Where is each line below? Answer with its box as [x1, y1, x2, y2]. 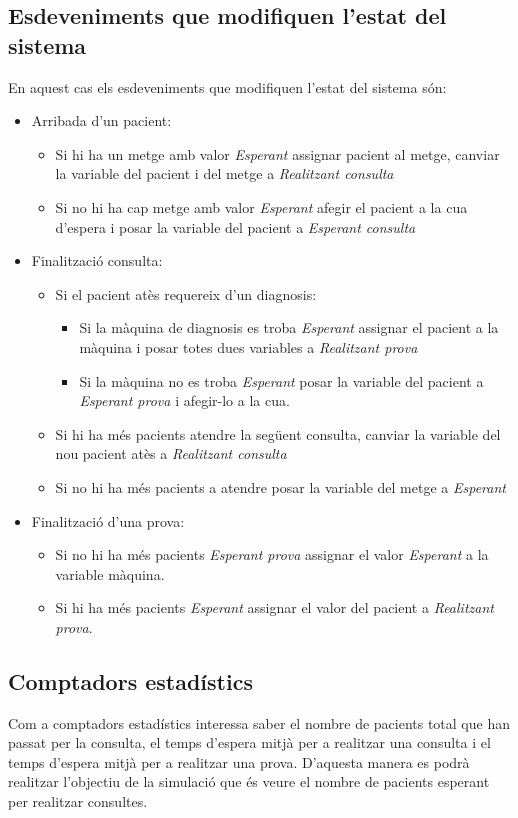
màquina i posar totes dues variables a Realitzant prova [79, 336, 418, 357]
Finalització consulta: [31, 250, 163, 271]
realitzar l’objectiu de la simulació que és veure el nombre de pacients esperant [8, 771, 490, 792]
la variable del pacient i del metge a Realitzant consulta [55, 163, 394, 184]
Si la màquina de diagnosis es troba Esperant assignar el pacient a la [79, 317, 499, 338]
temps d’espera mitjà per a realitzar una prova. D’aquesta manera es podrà [8, 751, 470, 772]
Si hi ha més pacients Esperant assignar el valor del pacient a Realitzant [55, 597, 494, 618]
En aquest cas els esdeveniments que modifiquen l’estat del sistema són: [8, 76, 447, 97]
